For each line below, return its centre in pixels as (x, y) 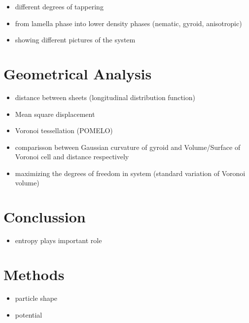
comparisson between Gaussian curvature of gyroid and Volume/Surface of (128, 147)
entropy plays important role (58, 240)
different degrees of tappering (59, 6)
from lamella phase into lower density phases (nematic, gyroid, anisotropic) (128, 23)
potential (29, 314)
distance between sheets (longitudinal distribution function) (105, 97)
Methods (34, 274)
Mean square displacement (55, 114)
